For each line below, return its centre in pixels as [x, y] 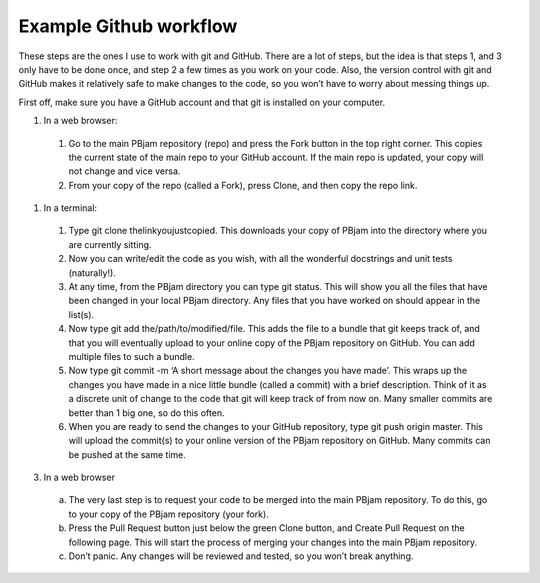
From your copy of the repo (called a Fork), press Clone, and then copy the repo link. [243, 185]
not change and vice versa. [124, 171]
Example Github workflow [128, 26]
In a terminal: [70, 208]
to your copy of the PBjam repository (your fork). [168, 514]
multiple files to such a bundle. [131, 356]
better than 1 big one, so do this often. [146, 412]
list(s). [81, 314]
